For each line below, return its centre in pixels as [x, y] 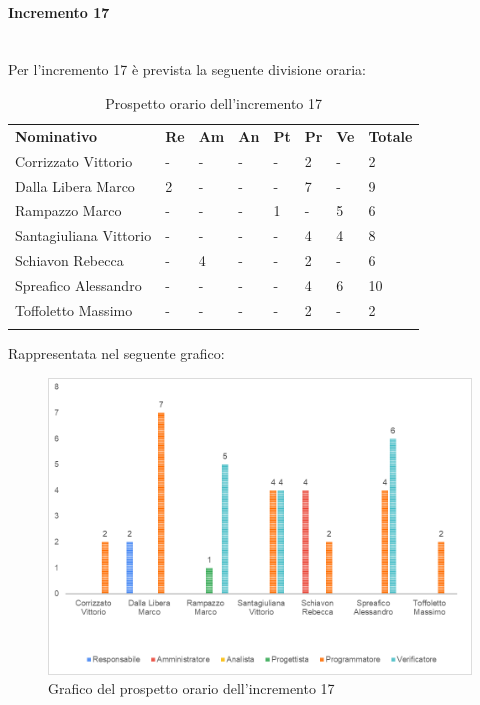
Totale [390, 135]
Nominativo [56, 135]
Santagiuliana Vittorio [83, 235]
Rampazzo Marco [68, 210]
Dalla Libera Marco [75, 185]
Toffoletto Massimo [74, 309]
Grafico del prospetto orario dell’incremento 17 [191, 688]
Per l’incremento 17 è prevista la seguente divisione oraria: [187, 69]
